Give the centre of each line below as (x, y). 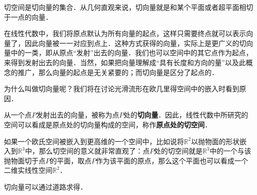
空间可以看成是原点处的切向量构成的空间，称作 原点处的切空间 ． (108, 124)
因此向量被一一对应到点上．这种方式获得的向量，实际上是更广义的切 (135, 43)
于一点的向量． (28, 17)
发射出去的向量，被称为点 (78, 115)
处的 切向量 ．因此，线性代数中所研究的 (186, 115)
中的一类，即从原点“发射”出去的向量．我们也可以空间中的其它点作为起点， (132, 53)
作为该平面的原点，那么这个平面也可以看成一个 (172, 160)
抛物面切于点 (25, 160)
